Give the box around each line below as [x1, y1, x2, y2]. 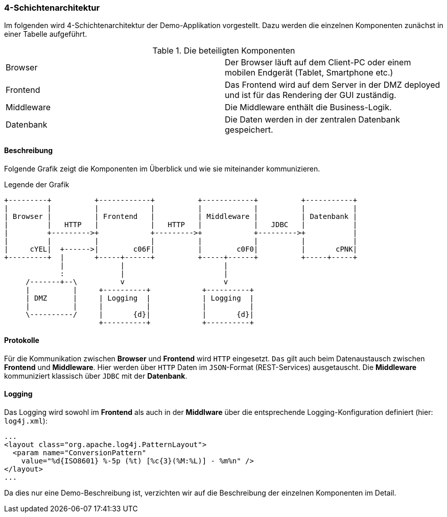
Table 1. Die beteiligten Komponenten [152, 45, 295, 56]
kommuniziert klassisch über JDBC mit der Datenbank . [4, 371, 187, 380]
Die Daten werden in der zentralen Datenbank [225, 114, 400, 125]
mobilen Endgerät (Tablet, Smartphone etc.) [225, 67, 393, 78]
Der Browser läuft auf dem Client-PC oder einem [225, 57, 411, 68]
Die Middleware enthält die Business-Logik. [225, 102, 392, 113]
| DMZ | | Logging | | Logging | [26, 293, 254, 302]
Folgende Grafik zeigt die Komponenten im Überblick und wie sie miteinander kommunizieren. [4, 164, 320, 173]
